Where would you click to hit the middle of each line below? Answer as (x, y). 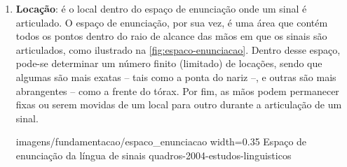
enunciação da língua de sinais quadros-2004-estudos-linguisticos (154, 155)
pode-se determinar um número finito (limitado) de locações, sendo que (169, 63)
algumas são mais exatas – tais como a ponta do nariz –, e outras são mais (176, 77)
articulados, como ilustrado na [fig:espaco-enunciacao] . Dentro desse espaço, (178, 49)
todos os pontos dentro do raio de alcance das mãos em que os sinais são (171, 36)
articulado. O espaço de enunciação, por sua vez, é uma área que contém (172, 22)
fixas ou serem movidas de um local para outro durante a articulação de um (179, 104)
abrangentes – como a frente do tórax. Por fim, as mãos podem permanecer (177, 90)
